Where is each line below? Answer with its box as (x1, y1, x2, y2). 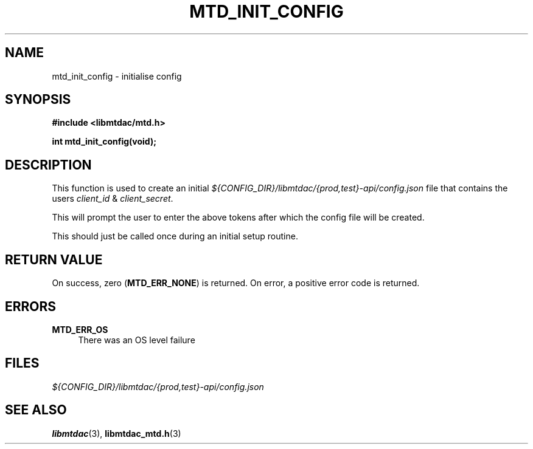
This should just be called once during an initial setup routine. (52, 231, 298, 242)
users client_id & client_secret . (52, 193, 173, 204)
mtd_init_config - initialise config (52, 70, 182, 81)
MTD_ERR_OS (52, 324, 108, 335)
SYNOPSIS (5, 92, 71, 108)
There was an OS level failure (78, 334, 195, 345)
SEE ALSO (5, 402, 67, 418)
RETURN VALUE (5, 252, 103, 267)
